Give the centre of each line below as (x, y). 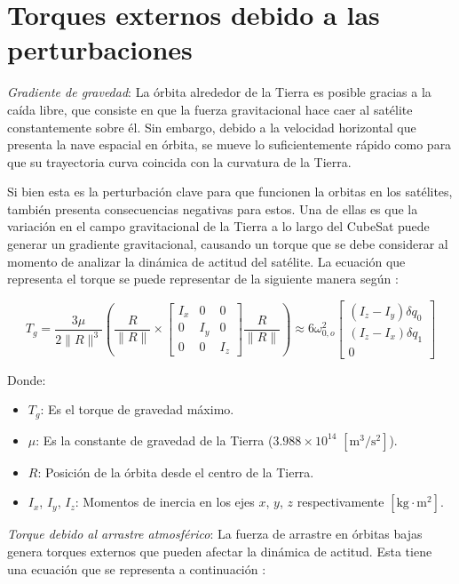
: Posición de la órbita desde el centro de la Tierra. (176, 472)
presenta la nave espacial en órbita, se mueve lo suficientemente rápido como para (229, 144)
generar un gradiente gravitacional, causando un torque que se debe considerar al (228, 244)
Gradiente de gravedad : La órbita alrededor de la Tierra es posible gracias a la (219, 92)
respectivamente (340, 502)
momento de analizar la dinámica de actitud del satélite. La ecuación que (206, 261)
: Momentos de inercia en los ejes (165, 502)
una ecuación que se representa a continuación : (137, 568)
